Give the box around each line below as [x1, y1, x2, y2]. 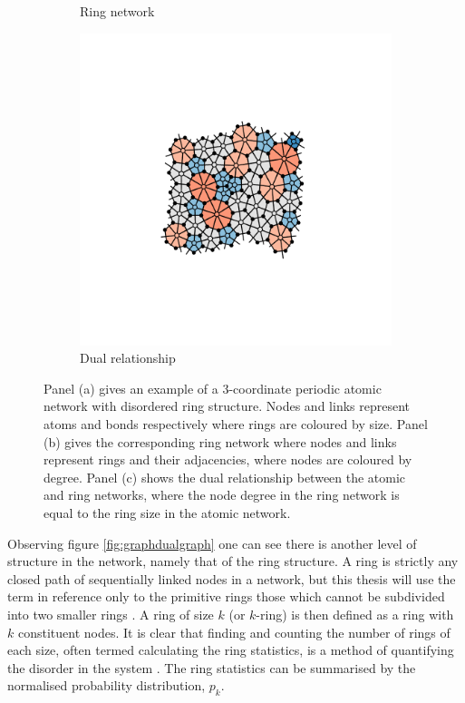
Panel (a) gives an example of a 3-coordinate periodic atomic [44, 378, 382, 397]
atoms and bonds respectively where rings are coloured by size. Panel [44, 414, 428, 433]
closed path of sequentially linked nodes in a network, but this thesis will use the [7, 569, 456, 588]
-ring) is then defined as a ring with [256, 604, 454, 623]
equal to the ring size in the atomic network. [44, 503, 291, 522]
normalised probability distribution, [7, 676, 206, 695]
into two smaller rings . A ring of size [7, 604, 214, 623]
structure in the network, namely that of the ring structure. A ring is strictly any [7, 552, 459, 571]
